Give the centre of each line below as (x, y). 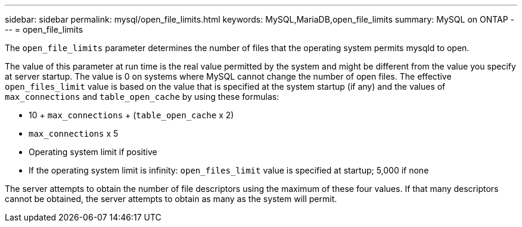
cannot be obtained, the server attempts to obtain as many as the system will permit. (171, 199)
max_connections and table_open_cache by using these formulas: (142, 97)
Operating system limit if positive (93, 152)
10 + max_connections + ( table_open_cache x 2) (131, 115)
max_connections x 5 (74, 133)
